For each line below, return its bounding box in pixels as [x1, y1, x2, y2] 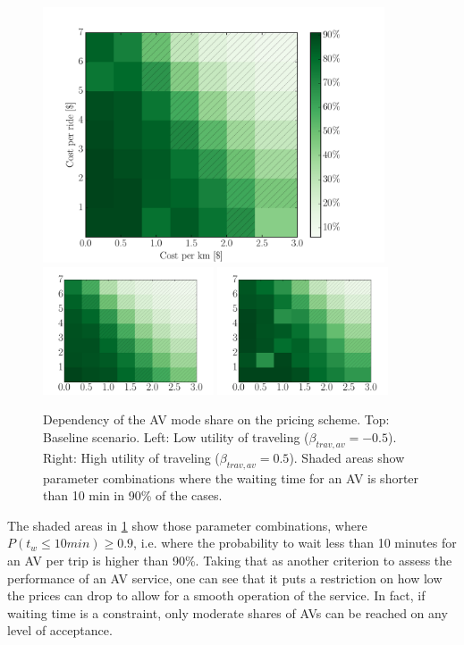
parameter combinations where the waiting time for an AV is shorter [43, 468, 419, 487]
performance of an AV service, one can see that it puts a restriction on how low [7, 568, 443, 587]
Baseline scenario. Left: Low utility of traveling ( [43, 428, 309, 447]
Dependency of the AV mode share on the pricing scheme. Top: [43, 410, 390, 429]
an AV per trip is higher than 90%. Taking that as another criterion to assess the [7, 551, 452, 570]
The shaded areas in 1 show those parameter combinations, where [7, 515, 367, 534]
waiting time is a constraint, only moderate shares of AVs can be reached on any [7, 603, 448, 622]
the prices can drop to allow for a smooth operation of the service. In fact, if [7, 586, 426, 605]
